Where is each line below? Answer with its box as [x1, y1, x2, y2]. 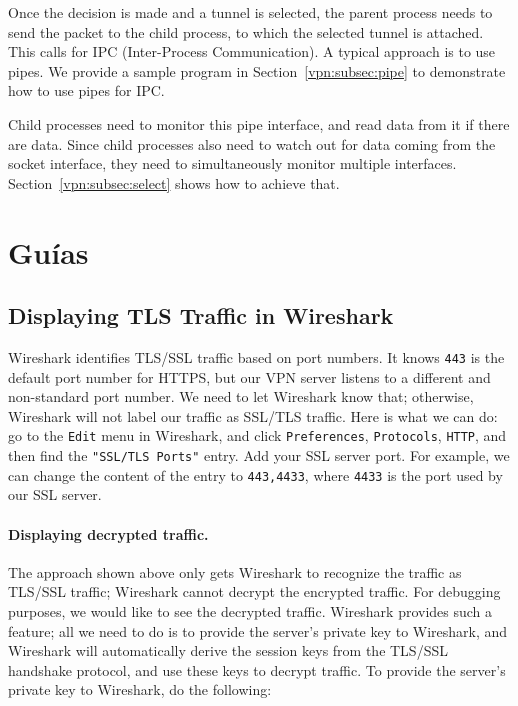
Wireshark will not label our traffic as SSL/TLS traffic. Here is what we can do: [8, 405, 498, 426]
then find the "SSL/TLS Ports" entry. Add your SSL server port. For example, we [8, 445, 510, 466]
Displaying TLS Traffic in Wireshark [8, 300, 394, 331]
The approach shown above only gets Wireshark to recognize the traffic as [8, 561, 462, 582]
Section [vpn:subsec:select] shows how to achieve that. [8, 172, 340, 193]
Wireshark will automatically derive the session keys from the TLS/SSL [8, 640, 448, 661]
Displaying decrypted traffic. [8, 523, 209, 544]
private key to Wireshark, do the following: [8, 679, 272, 700]
